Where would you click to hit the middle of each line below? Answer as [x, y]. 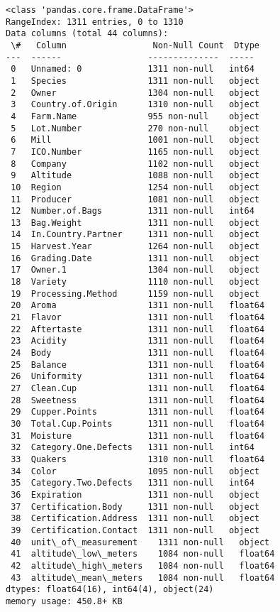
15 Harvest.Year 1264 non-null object [135, 247]
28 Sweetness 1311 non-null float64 [138, 400]
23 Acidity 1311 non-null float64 [138, 341]
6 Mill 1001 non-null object [135, 140]
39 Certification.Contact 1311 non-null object [135, 530]
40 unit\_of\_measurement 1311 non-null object [140, 542]
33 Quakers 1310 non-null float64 [138, 459]
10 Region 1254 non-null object [135, 187]
